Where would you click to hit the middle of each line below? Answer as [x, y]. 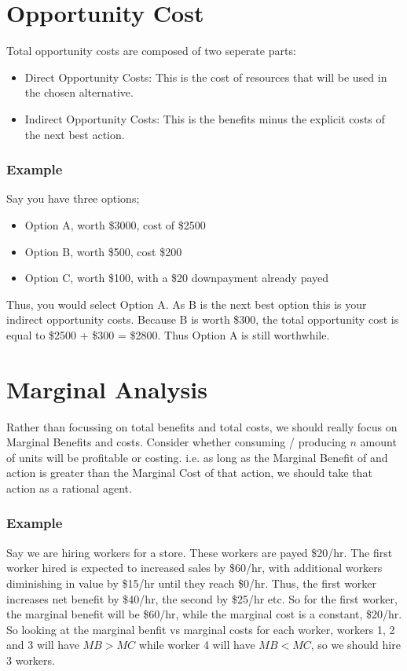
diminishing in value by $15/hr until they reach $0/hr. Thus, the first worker [192, 583]
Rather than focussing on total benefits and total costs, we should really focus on [202, 426]
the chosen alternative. [79, 92]
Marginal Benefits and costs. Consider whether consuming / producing [176, 442]
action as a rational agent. [69, 488]
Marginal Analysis [107, 389]
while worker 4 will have [197, 645]
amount [378, 442]
